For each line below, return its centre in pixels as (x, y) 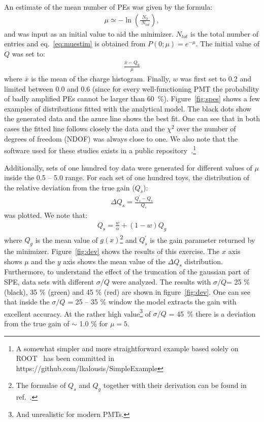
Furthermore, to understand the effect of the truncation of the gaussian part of (127, 272)
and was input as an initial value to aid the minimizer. (89, 33)
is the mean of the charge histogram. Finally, (101, 79)
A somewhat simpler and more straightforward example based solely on (127, 348)
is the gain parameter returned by (203, 240)
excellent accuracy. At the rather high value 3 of (78, 313)
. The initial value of (227, 44)
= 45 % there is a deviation (212, 313)
